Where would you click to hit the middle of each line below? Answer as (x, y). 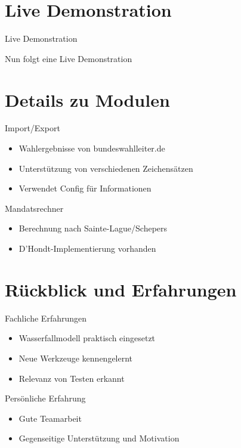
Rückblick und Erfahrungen (121, 289)
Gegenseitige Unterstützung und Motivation (99, 438)
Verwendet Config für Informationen (85, 188)
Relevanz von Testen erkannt (72, 378)
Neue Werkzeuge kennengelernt (76, 358)
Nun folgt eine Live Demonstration (69, 58)
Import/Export (33, 128)
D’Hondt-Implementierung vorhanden (87, 248)
